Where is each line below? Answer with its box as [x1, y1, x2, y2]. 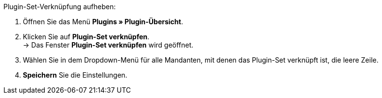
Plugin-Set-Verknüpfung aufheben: [3, 2, 116, 11]
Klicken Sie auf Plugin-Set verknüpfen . [23, 33, 150, 41]
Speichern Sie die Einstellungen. [23, 71, 127, 79]
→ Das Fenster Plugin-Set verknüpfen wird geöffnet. [23, 41, 193, 49]
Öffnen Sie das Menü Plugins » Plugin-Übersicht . [23, 17, 183, 26]
